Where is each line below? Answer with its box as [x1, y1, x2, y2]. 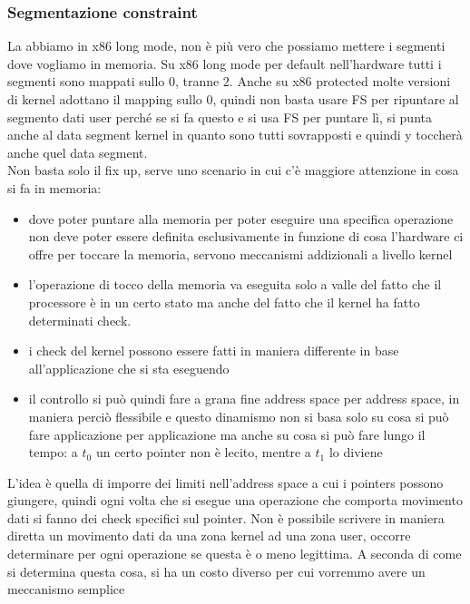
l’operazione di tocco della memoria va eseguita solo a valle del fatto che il [28, 275, 442, 294]
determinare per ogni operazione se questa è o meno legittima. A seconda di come [7, 544, 462, 563]
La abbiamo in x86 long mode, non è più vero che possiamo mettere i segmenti [7, 36, 446, 55]
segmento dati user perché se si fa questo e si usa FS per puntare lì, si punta [7, 107, 432, 126]
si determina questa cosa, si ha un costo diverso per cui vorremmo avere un [7, 561, 426, 580]
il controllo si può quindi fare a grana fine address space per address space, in [28, 389, 460, 408]
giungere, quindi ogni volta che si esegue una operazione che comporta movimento [7, 491, 463, 510]
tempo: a [28, 443, 78, 462]
